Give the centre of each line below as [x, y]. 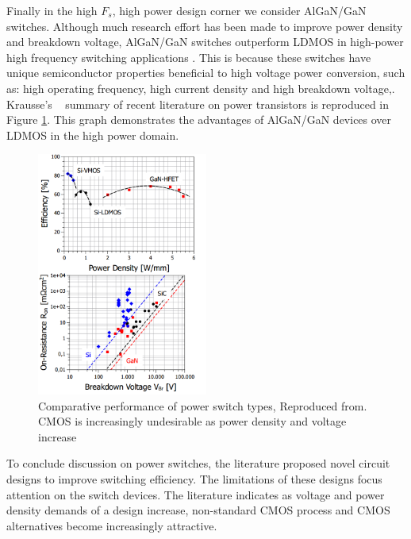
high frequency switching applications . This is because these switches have [189, 57]
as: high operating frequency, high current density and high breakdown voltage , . [201, 88]
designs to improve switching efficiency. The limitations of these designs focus [194, 479]
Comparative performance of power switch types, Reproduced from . [203, 405]
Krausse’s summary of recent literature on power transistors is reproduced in [198, 104]
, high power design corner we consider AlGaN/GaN [239, 10]
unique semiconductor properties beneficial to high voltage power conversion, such [206, 73]
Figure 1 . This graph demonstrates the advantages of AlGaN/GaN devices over [199, 119]
